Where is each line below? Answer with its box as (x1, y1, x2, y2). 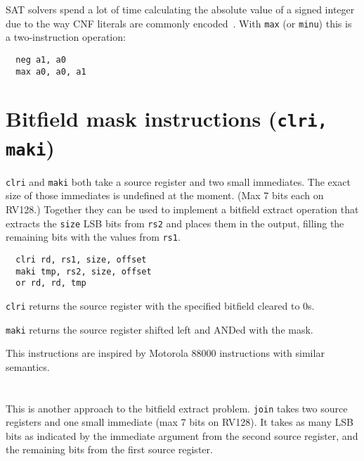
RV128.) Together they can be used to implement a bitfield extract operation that (6, 201, 359, 216)
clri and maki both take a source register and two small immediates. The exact (6, 174, 351, 189)
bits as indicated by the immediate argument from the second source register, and (6, 428, 358, 443)
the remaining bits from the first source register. (6, 442, 213, 457)
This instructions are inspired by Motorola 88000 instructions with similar (6, 346, 325, 360)
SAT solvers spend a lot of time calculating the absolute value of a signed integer (6, 2, 355, 16)
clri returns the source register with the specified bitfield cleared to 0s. (6, 298, 315, 312)
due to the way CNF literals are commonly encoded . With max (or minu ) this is (6, 15, 352, 30)
